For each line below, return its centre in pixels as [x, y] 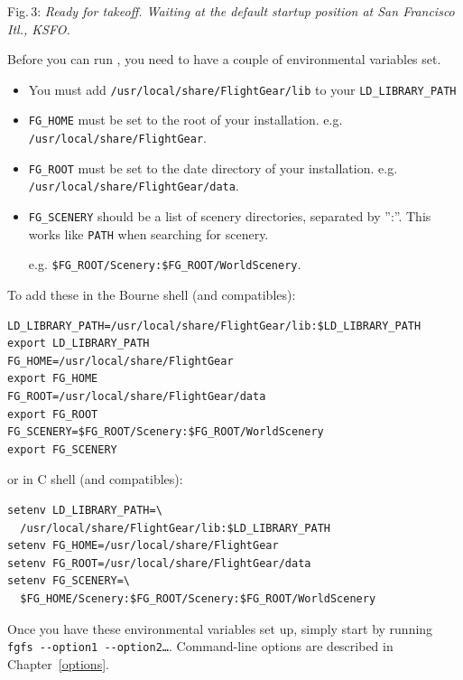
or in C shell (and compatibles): [95, 479]
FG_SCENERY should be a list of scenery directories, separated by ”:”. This [230, 216]
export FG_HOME [53, 379]
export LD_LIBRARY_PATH [79, 344]
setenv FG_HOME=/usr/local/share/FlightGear [143, 546]
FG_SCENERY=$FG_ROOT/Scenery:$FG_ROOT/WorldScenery [166, 432]
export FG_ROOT [53, 414]
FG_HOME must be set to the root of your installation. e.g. [185, 120]
